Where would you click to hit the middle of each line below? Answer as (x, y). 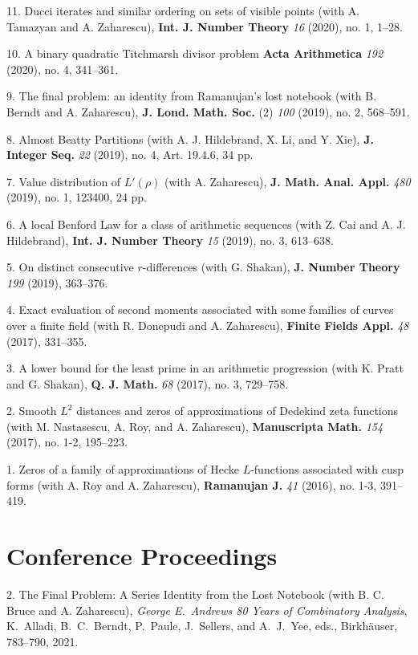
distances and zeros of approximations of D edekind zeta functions (237, 411)
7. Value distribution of (64, 181)
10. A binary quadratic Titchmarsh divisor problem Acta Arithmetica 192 (195, 53)
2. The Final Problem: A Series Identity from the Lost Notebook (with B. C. (195, 594)
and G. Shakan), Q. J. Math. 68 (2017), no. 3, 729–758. (148, 383)
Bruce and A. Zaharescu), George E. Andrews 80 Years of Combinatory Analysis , (207, 610)
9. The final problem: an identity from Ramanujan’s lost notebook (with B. (192, 96)
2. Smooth (32, 411)
